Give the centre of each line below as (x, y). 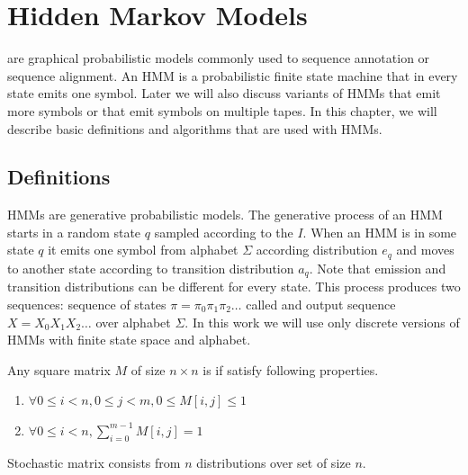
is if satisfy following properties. (291, 369)
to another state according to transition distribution (151, 268)
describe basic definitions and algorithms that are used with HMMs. (195, 128)
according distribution (317, 250)
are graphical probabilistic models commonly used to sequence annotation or (219, 58)
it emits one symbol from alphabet (143, 250)
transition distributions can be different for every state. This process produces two (234, 287)
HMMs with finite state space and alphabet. (129, 340)
